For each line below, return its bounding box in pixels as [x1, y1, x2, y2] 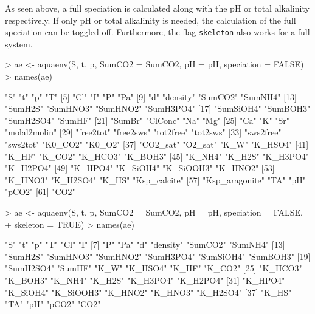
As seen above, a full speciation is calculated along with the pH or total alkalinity [5, 2, 310, 14]
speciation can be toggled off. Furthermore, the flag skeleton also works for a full [5, 26, 310, 38]
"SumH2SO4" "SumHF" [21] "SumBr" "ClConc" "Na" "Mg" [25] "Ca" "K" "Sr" [5, 114, 290, 126]
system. [5, 37, 33, 50]
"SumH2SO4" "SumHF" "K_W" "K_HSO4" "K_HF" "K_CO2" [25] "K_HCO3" [5, 262, 302, 275]
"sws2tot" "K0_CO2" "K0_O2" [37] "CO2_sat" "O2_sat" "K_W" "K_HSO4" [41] [5, 138, 309, 150]
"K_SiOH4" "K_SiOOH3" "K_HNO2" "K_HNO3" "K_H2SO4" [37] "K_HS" [5, 285, 292, 298]
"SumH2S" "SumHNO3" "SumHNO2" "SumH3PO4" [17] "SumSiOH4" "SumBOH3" [5, 102, 311, 115]
